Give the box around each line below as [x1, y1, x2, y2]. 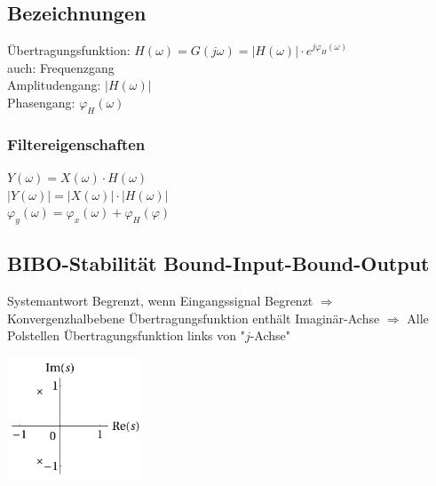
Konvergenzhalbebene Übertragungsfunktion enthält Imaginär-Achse [7, 308, 380, 327]
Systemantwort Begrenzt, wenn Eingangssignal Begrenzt [7, 291, 313, 310]
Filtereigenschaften [7, 132, 146, 155]
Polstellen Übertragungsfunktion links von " [7, 326, 245, 345]
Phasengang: [7, 92, 75, 111]
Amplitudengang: [7, 76, 101, 94]
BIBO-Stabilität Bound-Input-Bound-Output [7, 250, 430, 277]
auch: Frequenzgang [7, 58, 115, 76]
